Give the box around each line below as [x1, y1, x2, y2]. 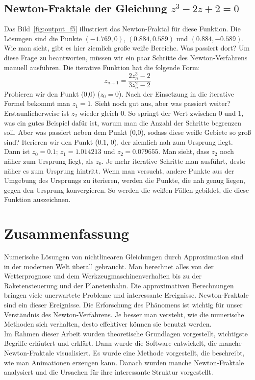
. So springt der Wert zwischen [124, 107, 217, 118]
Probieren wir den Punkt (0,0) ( [4, 88, 101, 99]
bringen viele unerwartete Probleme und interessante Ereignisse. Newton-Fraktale [4, 290, 249, 300]
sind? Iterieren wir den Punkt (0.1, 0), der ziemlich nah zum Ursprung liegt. [4, 136, 233, 147]
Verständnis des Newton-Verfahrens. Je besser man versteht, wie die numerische [4, 309, 244, 319]
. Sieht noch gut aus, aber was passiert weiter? [91, 98, 230, 108]
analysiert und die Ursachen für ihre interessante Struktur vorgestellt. [4, 367, 213, 377]
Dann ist [4, 146, 30, 156]
